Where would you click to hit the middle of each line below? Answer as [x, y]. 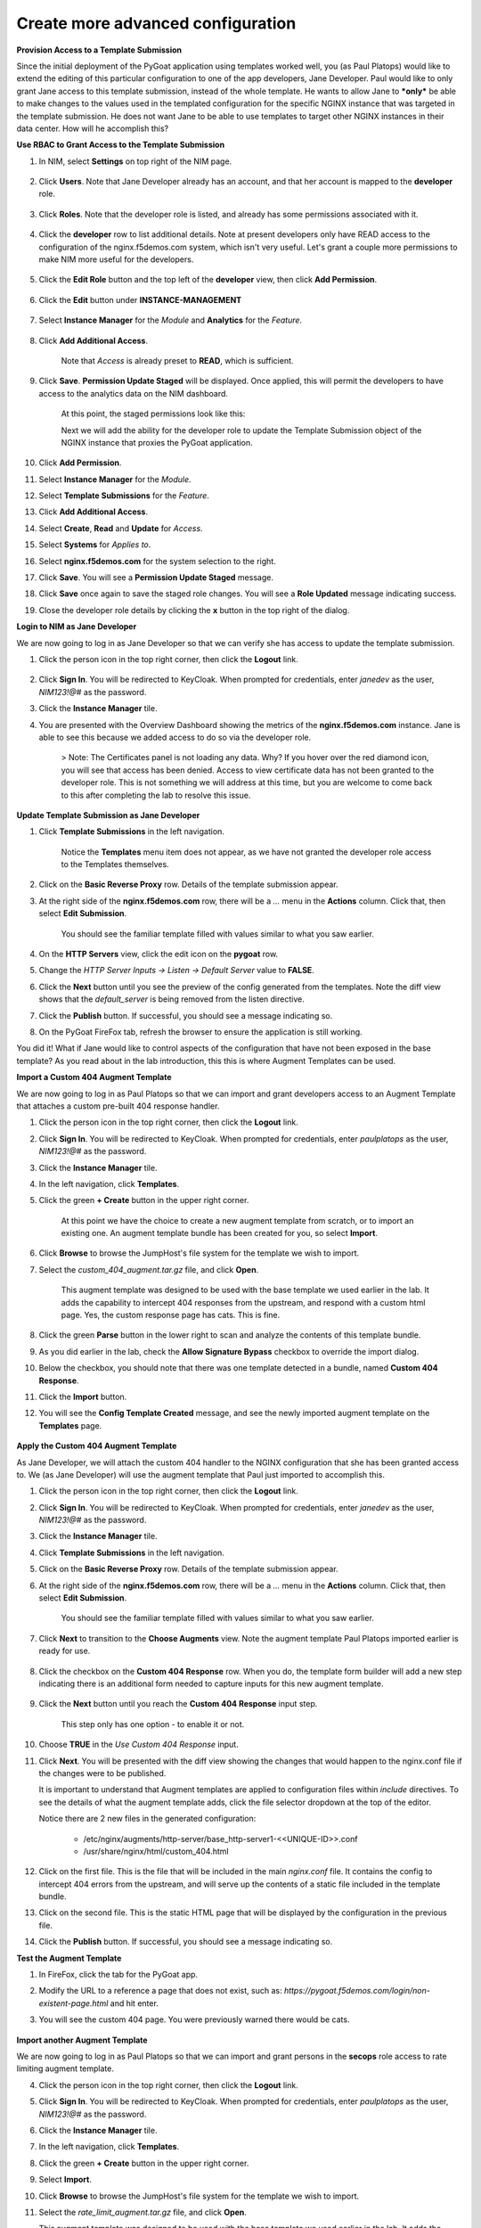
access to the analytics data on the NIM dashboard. [134, 393]
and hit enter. [135, 2003]
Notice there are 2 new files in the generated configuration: [147, 1819]
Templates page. [70, 1425]
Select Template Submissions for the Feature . [124, 496]
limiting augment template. [65, 2068]
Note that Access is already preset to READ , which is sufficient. [177, 360]
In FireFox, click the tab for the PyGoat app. [118, 1975]
